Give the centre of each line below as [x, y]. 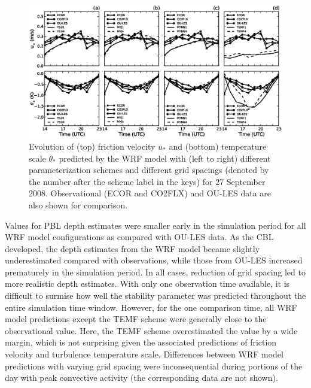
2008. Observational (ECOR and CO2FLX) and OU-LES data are [150, 193]
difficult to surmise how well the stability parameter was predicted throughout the [155, 295]
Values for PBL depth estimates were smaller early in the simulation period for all [155, 225]
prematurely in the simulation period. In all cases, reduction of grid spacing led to [155, 272]
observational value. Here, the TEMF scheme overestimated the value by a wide [151, 330]
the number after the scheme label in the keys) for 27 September [147, 181]
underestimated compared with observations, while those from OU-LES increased [154, 260]
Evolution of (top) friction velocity [92, 146]
